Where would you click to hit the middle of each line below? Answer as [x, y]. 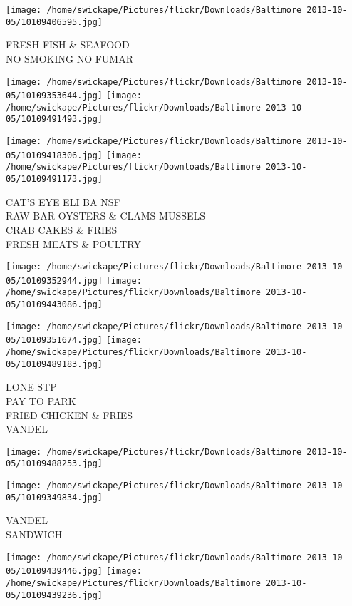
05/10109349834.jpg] [55, 497]
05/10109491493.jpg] [55, 119]
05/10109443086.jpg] [55, 305]
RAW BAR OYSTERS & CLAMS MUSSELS [106, 216]
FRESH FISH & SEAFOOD [68, 45]
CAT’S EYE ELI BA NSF [63, 201]
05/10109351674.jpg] [55, 340]
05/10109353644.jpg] [55, 96]
